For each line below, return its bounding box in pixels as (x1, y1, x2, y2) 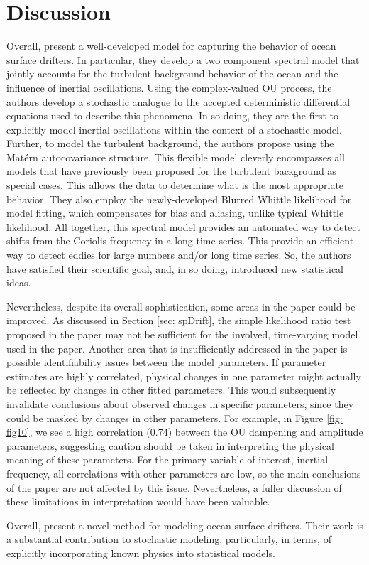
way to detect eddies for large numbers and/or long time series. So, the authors (6, 247, 351, 262)
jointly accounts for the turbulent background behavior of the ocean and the (6, 66, 338, 81)
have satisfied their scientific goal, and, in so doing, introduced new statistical (6, 261, 343, 276)
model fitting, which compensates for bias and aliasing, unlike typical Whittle (6, 205, 344, 220)
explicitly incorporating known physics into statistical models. (6, 545, 275, 560)
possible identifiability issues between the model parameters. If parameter (6, 355, 326, 370)
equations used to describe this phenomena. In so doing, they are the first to (6, 108, 339, 123)
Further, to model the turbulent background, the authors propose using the (6, 136, 334, 151)
